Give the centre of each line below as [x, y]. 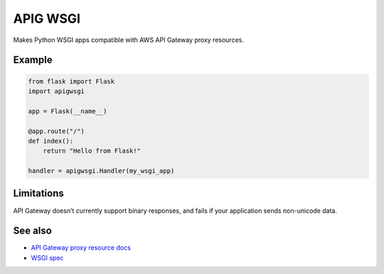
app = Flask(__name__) [68, 111]
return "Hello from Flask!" [92, 151]
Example [33, 60]
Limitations [38, 193]
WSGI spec [47, 258]
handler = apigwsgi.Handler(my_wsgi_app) [101, 171]
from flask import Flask [71, 81]
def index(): [51, 141]
